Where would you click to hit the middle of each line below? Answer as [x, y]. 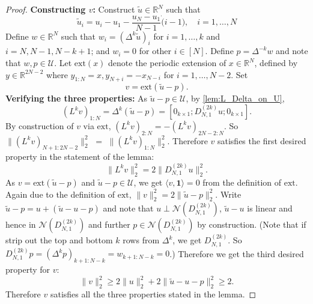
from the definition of [242, 182]
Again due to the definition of [60, 194]
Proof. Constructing [46, 9]
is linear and [270, 208]
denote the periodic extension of [167, 63]
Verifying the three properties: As [77, 98]
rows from [141, 240]
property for [28, 269]
